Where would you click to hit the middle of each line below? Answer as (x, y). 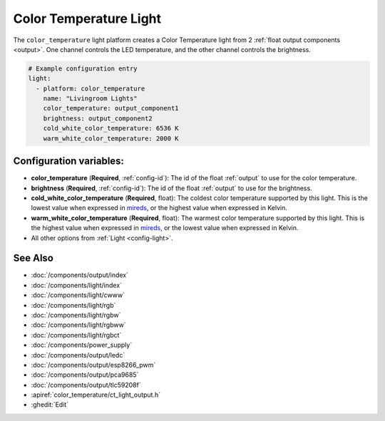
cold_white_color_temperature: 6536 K (111, 129)
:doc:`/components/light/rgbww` (78, 325)
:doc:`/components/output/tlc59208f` (86, 385)
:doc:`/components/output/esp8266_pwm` (93, 365)
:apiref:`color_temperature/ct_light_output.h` (96, 395)
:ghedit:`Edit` (50, 405)
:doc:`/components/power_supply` (82, 345)
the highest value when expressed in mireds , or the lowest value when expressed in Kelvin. (165, 228)
